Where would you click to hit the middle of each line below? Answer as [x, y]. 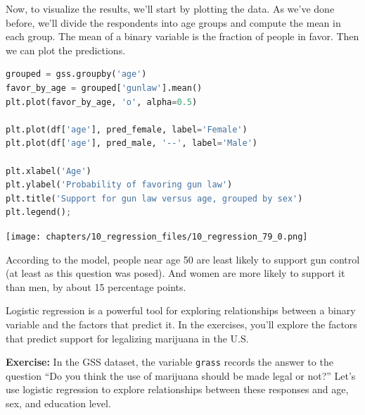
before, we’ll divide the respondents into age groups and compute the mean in [173, 22]
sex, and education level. [58, 403]
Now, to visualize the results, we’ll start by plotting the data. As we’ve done [170, 8]
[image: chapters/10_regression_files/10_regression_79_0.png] [157, 236]
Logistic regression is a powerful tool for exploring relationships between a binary [181, 310]
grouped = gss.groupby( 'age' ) [76, 74]
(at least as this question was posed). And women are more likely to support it [175, 273]
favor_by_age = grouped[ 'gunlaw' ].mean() [104, 88]
